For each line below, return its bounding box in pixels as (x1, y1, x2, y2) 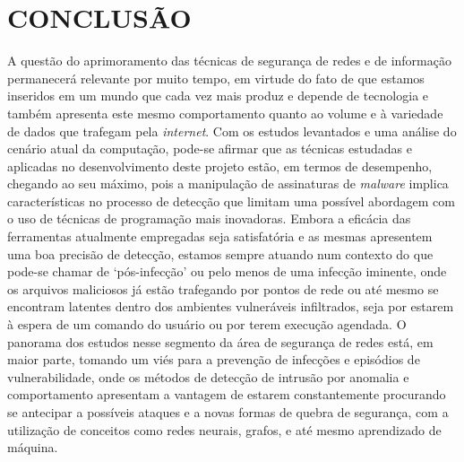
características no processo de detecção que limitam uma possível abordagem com (7, 191, 455, 210)
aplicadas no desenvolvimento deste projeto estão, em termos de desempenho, (7, 156, 433, 175)
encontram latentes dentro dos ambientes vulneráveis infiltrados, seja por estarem (7, 297, 454, 316)
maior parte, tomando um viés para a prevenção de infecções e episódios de (7, 350, 420, 369)
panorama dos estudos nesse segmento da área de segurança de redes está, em (7, 332, 434, 351)
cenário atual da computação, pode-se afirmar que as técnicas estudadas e (7, 139, 412, 158)
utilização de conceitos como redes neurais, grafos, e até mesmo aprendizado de (7, 420, 442, 439)
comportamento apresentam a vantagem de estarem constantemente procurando (7, 385, 446, 404)
